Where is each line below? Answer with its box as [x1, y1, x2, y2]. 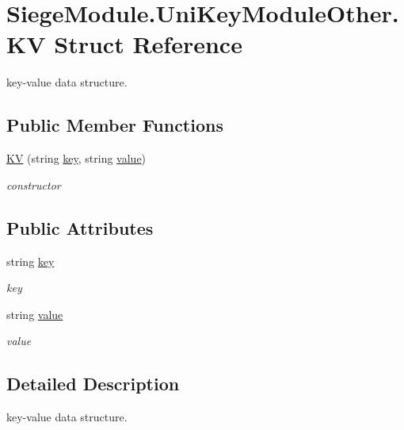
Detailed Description [6, 371, 180, 396]
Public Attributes [6, 215, 154, 240]
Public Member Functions [6, 113, 223, 137]
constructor [6, 176, 61, 193]
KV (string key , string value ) [6, 150, 147, 167]
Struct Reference [54, 28, 242, 60]
